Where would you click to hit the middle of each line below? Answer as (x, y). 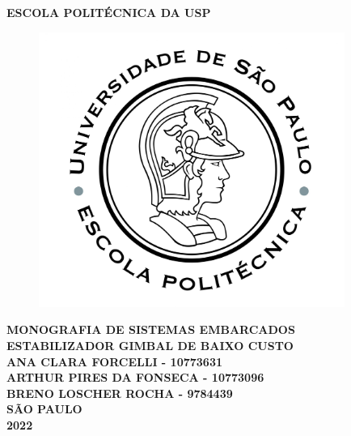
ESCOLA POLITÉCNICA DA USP (109, 12)
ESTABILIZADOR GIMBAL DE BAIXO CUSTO (150, 345)
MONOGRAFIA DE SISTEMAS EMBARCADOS (151, 329)
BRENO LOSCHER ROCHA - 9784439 (120, 393)
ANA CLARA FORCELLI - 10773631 (114, 361)
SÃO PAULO (44, 409)
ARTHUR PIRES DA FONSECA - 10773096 (135, 377)
